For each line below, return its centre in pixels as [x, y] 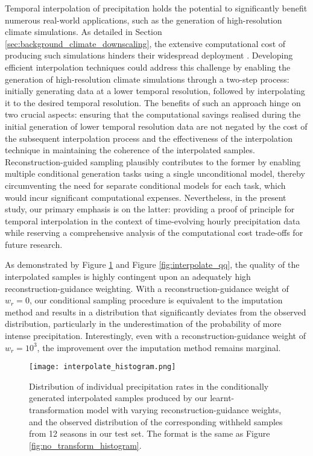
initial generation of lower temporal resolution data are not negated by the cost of [156, 126]
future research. [34, 244]
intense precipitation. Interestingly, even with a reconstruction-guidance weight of [155, 336]
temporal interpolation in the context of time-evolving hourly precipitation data [153, 220]
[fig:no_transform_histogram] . [85, 445]
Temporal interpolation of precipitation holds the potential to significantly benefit [156, 8]
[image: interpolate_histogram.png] [103, 367]
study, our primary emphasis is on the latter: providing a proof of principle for [150, 209]
